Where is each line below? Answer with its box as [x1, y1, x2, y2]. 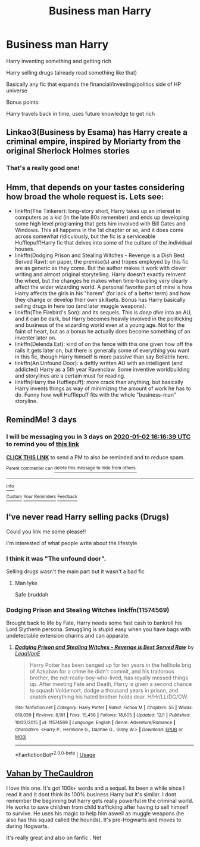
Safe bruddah [14, 591, 49, 598]
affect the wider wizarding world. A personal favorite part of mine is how [14, 283, 193, 290]
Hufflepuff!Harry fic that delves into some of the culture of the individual [14, 239, 192, 246]
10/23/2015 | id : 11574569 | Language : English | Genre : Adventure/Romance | [14, 719, 176, 725]
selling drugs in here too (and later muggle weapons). [14, 302, 146, 310]
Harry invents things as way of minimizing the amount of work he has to [14, 385, 192, 392]
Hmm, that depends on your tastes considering [6, 182, 185, 192]
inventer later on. [14, 334, 57, 341]
